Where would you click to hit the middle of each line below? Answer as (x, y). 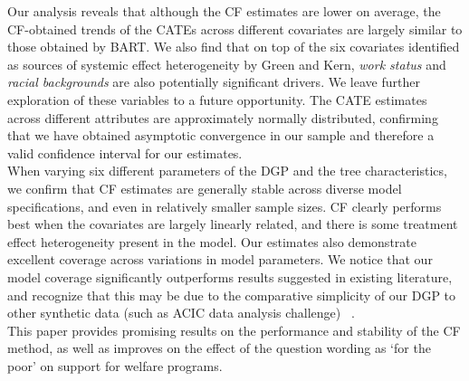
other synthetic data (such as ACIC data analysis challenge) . (181, 313)
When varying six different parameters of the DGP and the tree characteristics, (227, 171)
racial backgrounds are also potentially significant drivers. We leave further (214, 82)
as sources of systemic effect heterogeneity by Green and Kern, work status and (227, 64)
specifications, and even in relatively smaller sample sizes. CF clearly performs (225, 206)
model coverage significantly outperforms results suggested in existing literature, (230, 276)
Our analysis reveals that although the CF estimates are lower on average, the (224, 11)
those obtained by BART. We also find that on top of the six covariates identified (234, 47)
